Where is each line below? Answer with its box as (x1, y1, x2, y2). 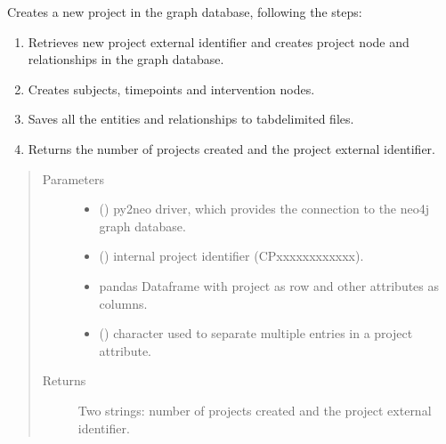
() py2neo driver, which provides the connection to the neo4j (99, 199, 430, 218)
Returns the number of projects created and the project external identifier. (28, 139, 435, 157)
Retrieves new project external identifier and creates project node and (28, 32, 410, 51)
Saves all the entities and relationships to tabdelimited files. (28, 109, 354, 128)
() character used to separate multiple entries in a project (99, 324, 413, 343)
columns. (99, 294, 148, 312)
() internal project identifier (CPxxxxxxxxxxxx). (99, 246, 364, 265)
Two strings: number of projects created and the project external (77, 400, 432, 419)
